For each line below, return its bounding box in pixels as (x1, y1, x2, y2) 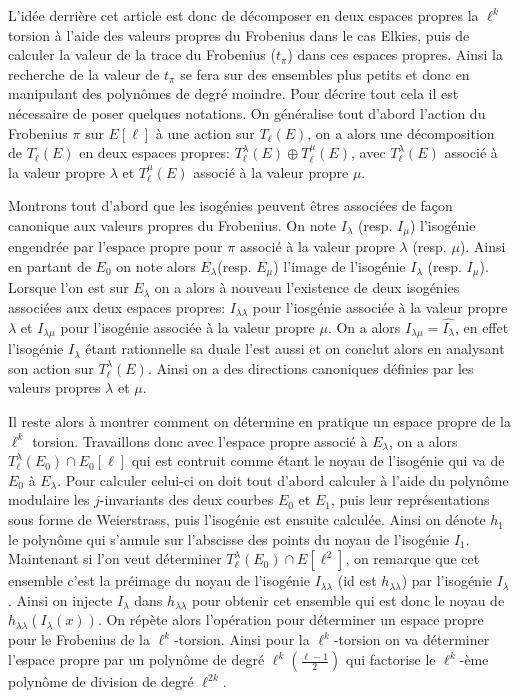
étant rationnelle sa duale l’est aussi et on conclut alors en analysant (85, 338, 505, 359)
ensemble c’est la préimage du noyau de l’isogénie (8, 570, 311, 591)
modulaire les (8, 489, 90, 510)
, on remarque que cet (345, 548, 480, 569)
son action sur (8, 357, 94, 378)
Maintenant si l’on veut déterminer (8, 548, 222, 569)
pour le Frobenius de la (8, 629, 150, 650)
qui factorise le (346, 649, 436, 670)
